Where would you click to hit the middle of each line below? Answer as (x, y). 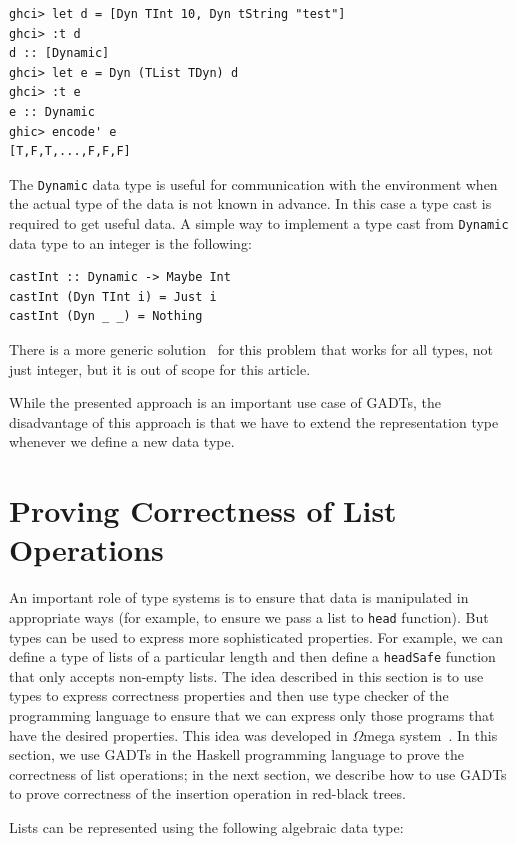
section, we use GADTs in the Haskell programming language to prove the (236, 754)
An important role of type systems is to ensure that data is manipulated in (239, 597)
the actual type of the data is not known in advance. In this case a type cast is (250, 203)
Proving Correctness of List (203, 510)
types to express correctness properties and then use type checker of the (229, 695)
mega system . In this (430, 734)
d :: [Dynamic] (59, 53)
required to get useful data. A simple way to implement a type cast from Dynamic (259, 223)
